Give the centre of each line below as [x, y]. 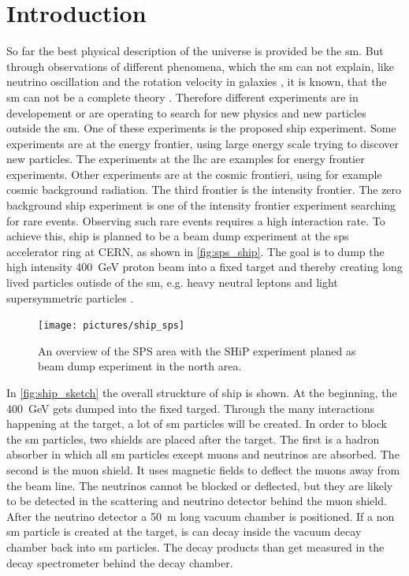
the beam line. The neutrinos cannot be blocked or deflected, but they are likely [200, 485]
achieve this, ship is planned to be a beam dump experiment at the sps [178, 236]
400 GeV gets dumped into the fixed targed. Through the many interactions [191, 408]
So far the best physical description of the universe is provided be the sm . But [195, 51]
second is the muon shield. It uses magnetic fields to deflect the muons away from [203, 470]
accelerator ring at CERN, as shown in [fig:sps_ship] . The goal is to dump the [195, 251]
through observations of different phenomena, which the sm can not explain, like [200, 66]
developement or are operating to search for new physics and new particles [186, 112]
